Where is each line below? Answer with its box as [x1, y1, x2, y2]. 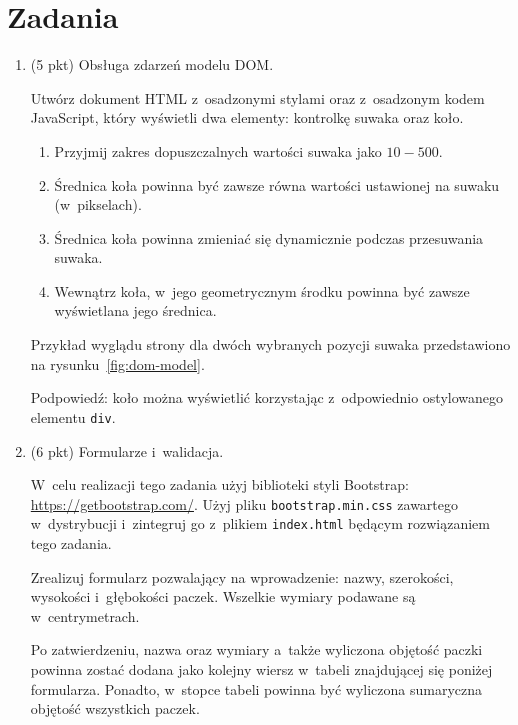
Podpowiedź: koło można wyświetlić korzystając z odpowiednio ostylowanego [30, 387, 504, 408]
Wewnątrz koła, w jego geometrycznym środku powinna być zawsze [54, 280, 470, 301]
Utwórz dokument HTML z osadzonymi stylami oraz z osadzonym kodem [30, 87, 485, 108]
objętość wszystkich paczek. [30, 698, 200, 719]
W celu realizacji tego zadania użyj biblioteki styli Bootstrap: [30, 474, 409, 495]
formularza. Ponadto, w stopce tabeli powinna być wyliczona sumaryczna [30, 678, 483, 699]
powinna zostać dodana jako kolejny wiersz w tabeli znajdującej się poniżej [30, 658, 493, 679]
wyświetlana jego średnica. [54, 300, 217, 321]
